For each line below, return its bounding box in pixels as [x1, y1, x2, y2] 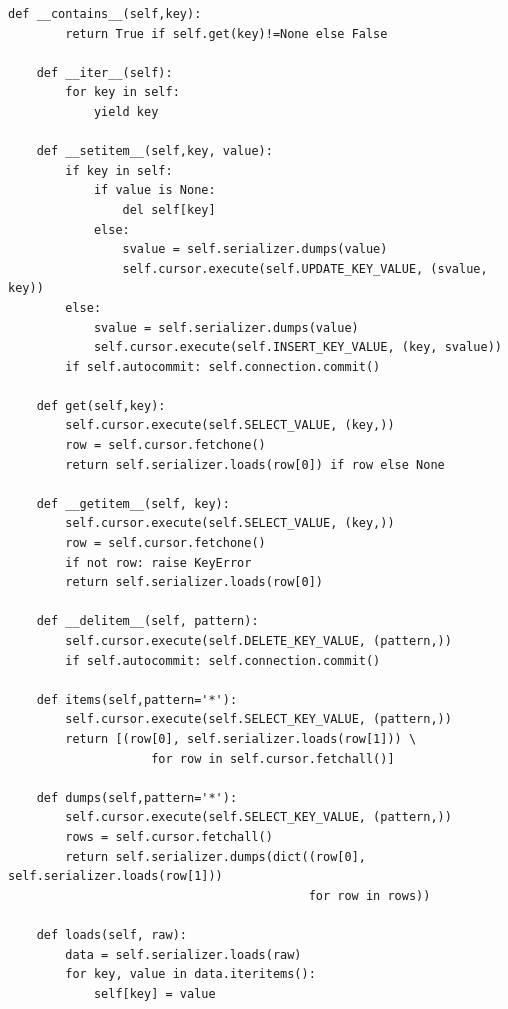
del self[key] [122, 202, 216, 217]
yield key [93, 104, 159, 119]
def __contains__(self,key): [8, 7, 202, 21]
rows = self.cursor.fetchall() [65, 829, 273, 844]
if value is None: [93, 183, 216, 198]
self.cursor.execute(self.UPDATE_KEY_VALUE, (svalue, [122, 261, 488, 276]
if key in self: [65, 163, 173, 178]
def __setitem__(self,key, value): [36, 144, 273, 159]
